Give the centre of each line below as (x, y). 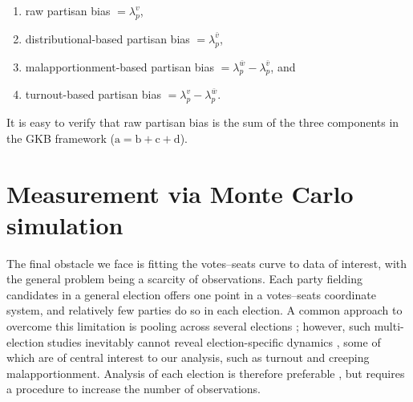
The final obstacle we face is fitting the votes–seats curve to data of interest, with (207, 263)
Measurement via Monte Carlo (180, 193)
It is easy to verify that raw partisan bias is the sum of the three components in (203, 122)
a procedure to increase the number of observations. (134, 389)
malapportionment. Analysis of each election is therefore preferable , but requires (206, 373)
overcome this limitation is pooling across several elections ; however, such (189, 326)
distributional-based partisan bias (107, 38)
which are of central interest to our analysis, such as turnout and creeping (188, 357)
